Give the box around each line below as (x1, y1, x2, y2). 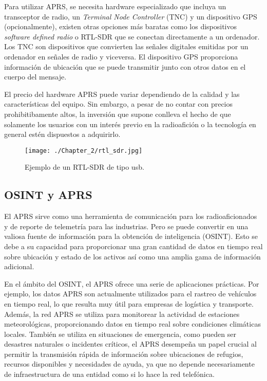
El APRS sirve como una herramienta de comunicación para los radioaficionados (4, 211, 257, 222)
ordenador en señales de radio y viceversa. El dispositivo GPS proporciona (4, 51, 238, 62)
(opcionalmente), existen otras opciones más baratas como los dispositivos (4, 21, 237, 32)
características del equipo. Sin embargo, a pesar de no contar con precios (4, 98, 233, 109)
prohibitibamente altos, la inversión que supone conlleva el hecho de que (4, 108, 231, 119)
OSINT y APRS (4, 187, 92, 203)
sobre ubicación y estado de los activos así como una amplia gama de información (4, 251, 261, 262)
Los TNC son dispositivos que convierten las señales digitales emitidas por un (4, 41, 249, 52)
